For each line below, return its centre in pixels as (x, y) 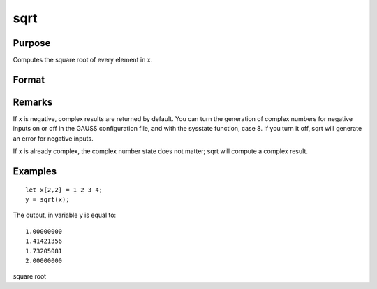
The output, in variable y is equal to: (65, 215)
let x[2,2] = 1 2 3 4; (64, 190)
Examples (35, 171)
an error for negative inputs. (53, 138)
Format (29, 79)
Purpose (32, 43)
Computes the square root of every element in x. (83, 60)
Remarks (33, 102)
